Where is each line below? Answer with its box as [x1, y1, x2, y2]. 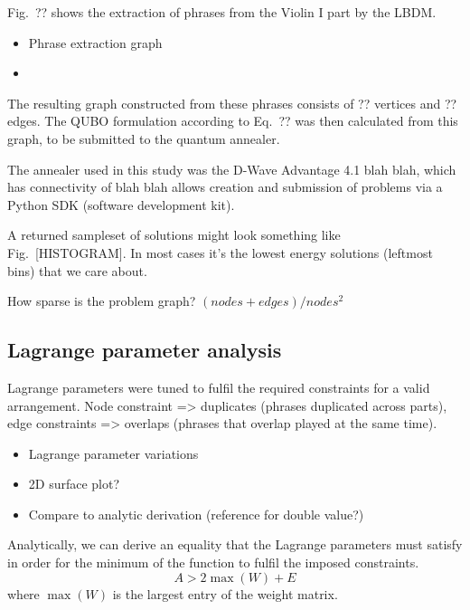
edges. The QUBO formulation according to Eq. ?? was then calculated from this [7, 111, 458, 130]
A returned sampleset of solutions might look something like [7, 225, 341, 244]
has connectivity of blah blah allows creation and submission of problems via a [7, 177, 443, 196]
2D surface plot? [28, 474, 120, 493]
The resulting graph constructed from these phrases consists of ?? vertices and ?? [7, 93, 457, 112]
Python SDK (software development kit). [7, 195, 235, 214]
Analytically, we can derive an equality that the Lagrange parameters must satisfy [7, 535, 463, 554]
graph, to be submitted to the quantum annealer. [7, 129, 280, 148]
